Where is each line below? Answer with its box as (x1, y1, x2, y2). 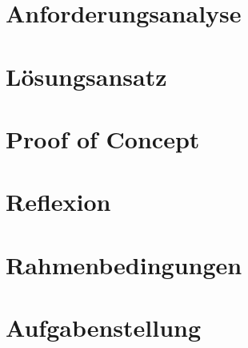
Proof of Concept (6, 122, 200, 155)
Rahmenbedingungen (6, 248, 242, 281)
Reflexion (6, 185, 111, 218)
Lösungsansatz (6, 59, 167, 92)
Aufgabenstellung (6, 311, 202, 344)
